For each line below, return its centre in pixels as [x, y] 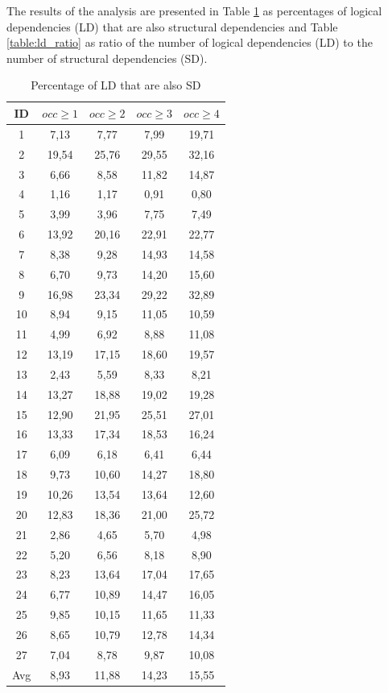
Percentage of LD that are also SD [116, 85]
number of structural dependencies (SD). [107, 58]
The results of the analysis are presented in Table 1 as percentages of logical [194, 10]
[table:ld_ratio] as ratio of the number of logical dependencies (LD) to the [190, 42]
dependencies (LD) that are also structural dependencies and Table [172, 26]
